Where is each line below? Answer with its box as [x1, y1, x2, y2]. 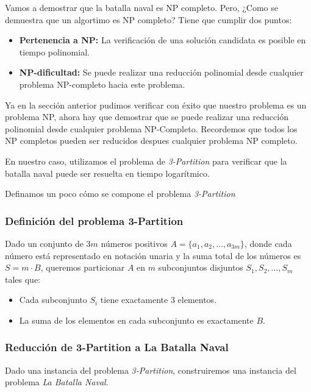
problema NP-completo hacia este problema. [19, 77, 185, 90]
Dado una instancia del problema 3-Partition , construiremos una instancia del [5, 363, 296, 376]
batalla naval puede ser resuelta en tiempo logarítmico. [5, 166, 210, 179]
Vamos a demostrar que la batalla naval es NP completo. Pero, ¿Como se [5, 1, 278, 13]
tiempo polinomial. [19, 45, 90, 58]
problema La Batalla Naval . [5, 376, 109, 388]
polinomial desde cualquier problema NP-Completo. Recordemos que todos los [5, 122, 298, 135]
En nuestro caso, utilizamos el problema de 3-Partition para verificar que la [5, 154, 287, 167]
